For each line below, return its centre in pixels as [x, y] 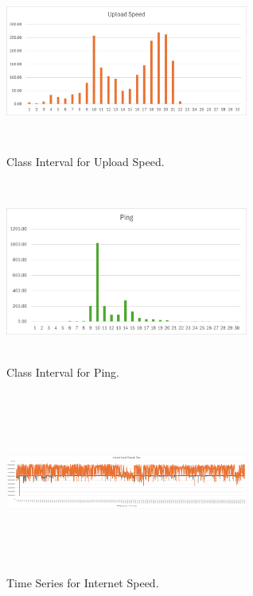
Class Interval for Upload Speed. [86, 162]
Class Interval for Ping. [63, 372]
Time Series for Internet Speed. [83, 583]
